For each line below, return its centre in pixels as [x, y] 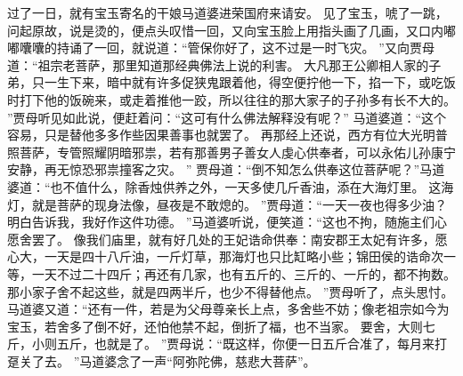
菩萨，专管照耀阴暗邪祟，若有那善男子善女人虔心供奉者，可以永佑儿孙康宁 [237, 152]
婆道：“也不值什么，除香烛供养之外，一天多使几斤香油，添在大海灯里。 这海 [231, 186]
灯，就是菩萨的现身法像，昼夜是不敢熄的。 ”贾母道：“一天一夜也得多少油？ [227, 204]
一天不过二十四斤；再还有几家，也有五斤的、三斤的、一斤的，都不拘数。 [244, 273]
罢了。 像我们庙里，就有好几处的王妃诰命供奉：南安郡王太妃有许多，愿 [240, 239]
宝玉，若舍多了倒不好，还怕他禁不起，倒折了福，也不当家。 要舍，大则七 [221, 326]
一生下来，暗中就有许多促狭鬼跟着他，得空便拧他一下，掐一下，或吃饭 [250, 82]
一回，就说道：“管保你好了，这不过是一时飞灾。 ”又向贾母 [264, 48]
